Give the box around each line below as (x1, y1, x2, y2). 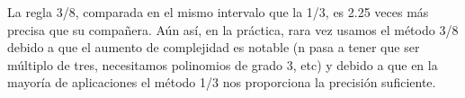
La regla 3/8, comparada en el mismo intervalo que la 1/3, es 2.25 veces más (7, 3, 429, 21)
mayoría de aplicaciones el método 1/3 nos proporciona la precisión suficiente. (7, 73, 436, 92)
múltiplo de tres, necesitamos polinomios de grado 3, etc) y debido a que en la (7, 55, 438, 74)
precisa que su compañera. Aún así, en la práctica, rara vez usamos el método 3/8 (7, 20, 459, 39)
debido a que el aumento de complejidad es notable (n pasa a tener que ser (7, 38, 420, 57)
